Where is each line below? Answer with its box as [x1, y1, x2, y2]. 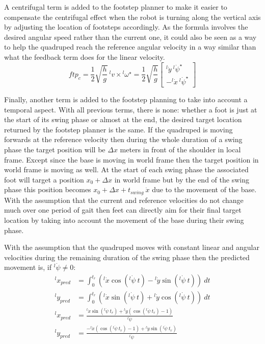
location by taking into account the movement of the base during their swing [4, 215, 244, 225]
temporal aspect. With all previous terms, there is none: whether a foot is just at [4, 104, 257, 114]
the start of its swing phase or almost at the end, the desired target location [4, 114, 242, 125]
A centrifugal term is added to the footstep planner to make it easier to [4, 2, 227, 12]
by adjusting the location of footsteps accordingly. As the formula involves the [4, 21, 248, 32]
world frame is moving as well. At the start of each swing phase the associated [4, 164, 249, 175]
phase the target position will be [4, 144, 105, 155]
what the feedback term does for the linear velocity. [4, 51, 165, 62]
